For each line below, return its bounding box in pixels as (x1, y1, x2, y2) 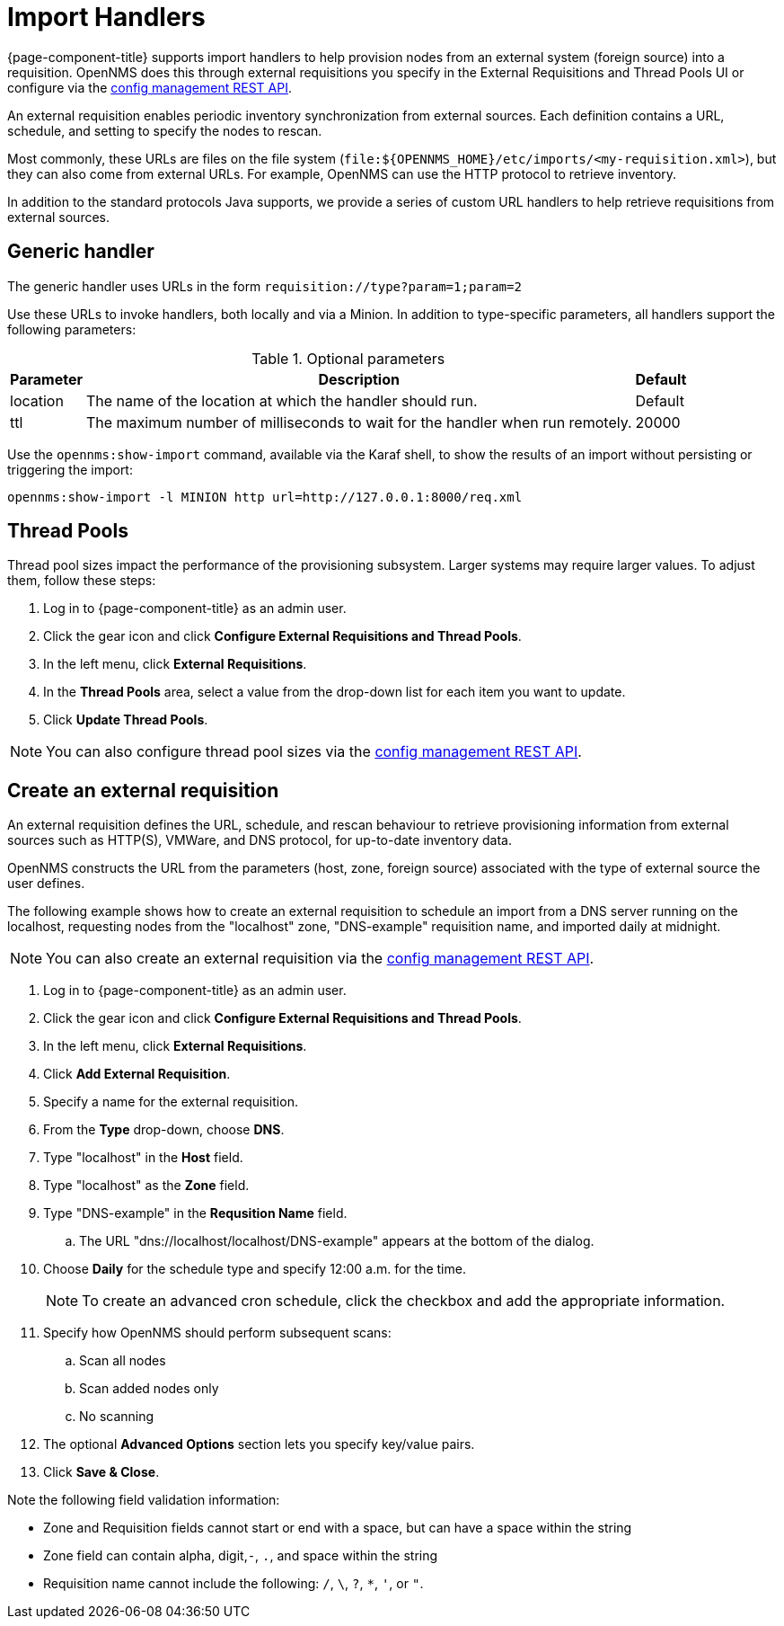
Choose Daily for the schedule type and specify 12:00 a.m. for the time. (43, 1261, 466, 1277)
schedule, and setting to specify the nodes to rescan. (7, 122, 322, 138)
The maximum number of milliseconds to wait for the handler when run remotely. (85, 413, 632, 431)
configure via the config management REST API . (7, 79, 292, 95)
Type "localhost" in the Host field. (43, 1150, 243, 1166)
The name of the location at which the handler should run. (85, 391, 478, 410)
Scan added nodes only (79, 1381, 219, 1397)
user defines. (7, 875, 85, 892)
